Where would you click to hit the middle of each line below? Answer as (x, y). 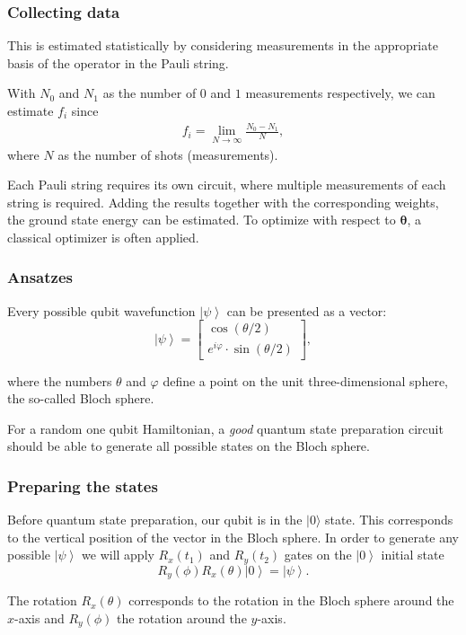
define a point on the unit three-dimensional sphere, (305, 380)
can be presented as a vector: (307, 310)
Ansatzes (40, 277)
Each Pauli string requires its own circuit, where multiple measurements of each (227, 185)
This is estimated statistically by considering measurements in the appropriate (223, 45)
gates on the (318, 555)
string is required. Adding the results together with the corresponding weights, (223, 202)
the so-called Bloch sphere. (81, 398)
